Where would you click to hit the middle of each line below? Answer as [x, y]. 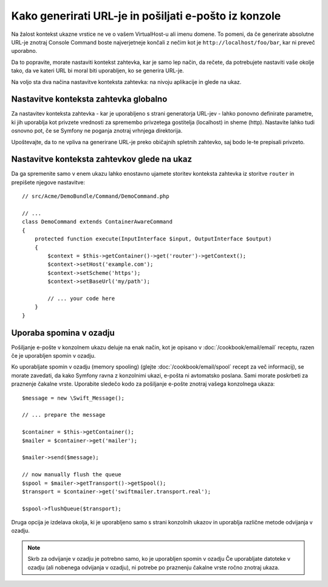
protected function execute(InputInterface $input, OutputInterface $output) [153, 239]
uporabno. [24, 51]
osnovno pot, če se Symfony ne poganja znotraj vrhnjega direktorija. [97, 131]
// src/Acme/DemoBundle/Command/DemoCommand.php [96, 196]
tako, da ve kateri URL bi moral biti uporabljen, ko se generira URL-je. [98, 71]
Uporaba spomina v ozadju [63, 332]
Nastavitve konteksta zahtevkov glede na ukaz [102, 159]
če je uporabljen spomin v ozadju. [53, 356]
